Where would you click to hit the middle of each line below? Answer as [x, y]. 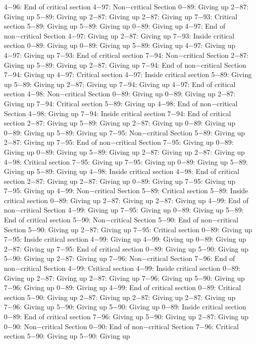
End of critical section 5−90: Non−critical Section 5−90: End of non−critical [121, 220]
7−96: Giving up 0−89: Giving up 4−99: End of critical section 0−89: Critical [123, 287]
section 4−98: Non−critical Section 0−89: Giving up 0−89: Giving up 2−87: [120, 94]
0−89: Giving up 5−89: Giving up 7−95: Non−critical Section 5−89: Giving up [125, 132]
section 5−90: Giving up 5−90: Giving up [67, 336]
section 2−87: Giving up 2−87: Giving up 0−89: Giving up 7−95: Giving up [120, 181]
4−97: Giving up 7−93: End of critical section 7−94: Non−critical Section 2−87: [126, 55]
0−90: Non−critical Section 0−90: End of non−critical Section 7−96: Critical [122, 326]
